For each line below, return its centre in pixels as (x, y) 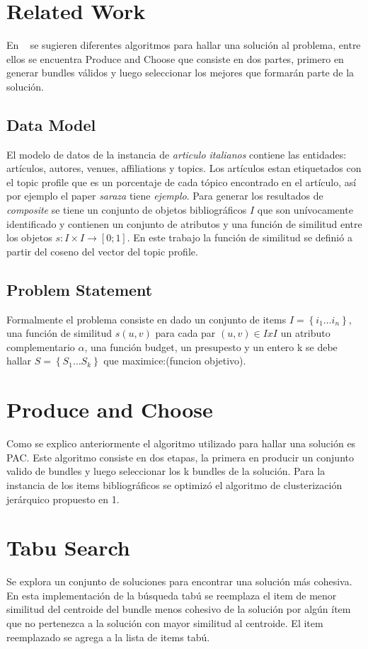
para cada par (185, 333)
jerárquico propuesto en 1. (63, 499)
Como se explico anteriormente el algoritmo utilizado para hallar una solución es (181, 443)
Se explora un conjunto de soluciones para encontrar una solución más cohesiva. (179, 581)
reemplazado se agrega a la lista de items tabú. (108, 637)
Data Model (51, 124)
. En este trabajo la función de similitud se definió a (240, 237)
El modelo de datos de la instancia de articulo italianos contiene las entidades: (177, 154)
